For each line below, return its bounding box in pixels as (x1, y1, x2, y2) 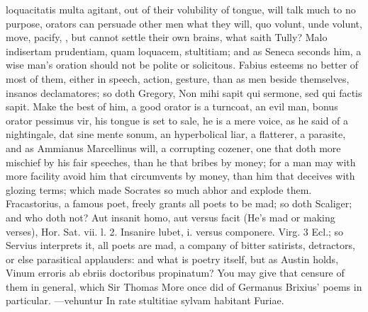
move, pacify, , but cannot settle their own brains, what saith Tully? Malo (6, 30, 328, 45)
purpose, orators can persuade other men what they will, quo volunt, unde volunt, (6, 16, 362, 30)
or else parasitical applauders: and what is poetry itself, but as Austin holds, (6, 251, 339, 266)
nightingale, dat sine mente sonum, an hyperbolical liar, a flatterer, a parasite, (6, 127, 346, 141)
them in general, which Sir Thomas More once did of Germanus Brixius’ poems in (6, 279, 362, 294)
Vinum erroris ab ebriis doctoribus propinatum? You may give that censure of (6, 265, 345, 280)
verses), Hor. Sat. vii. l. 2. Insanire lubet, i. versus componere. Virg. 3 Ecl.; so (6, 224, 344, 238)
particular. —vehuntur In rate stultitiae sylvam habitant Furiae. (6, 293, 284, 308)
